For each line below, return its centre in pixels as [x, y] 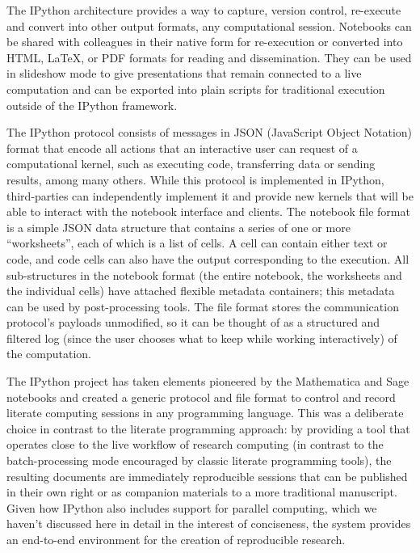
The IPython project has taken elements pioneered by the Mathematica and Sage [208, 381]
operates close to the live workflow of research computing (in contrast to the [195, 444]
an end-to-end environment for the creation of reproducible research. [176, 539]
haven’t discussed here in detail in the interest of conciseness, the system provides [209, 523]
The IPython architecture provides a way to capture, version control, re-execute [204, 10]
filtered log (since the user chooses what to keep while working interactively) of [202, 338]
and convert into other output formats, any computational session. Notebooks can [209, 25]
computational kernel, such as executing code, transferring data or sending [191, 164]
